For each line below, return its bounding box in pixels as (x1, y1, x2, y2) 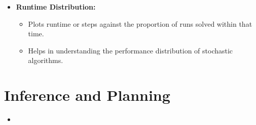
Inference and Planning (4, 85, 170, 105)
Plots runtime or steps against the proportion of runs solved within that (28, 18, 252, 29)
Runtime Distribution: (16, 2, 96, 12)
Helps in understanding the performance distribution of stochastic (28, 45, 233, 55)
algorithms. (28, 55, 63, 66)
